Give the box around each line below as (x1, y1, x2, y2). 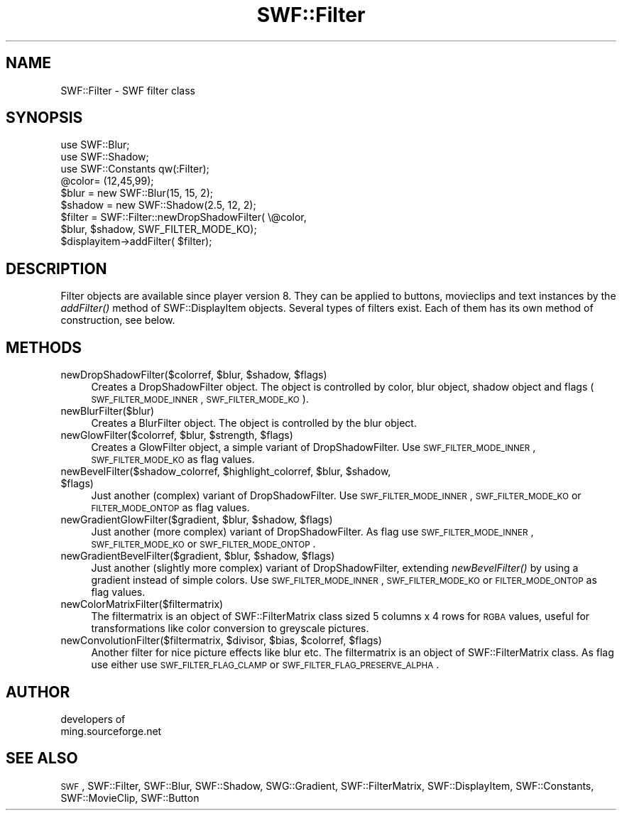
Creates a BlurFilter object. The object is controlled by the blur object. (91, 417, 417, 430)
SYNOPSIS (6, 109, 83, 127)
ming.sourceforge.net (60, 724, 162, 737)
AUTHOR (6, 682, 70, 701)
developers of (60, 712, 126, 725)
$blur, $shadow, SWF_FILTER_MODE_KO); (60, 223, 257, 236)
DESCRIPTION (6, 259, 107, 278)
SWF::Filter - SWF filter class (60, 84, 195, 97)
